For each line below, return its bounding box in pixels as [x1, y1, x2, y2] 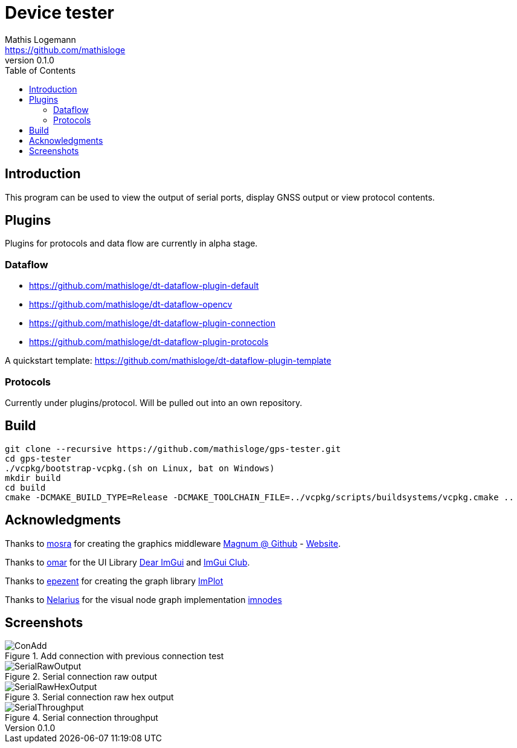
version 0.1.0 [5, 54, 54, 65]
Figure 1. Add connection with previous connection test [5, 651, 224, 662]
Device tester [5, 2, 114, 23]
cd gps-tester [5, 453, 71, 463]
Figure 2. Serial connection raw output [5, 671, 158, 682]
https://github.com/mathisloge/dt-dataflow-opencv [29, 299, 233, 310]
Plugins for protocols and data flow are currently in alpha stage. [5, 238, 258, 249]
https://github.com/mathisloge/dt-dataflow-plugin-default [29, 280, 259, 291]
